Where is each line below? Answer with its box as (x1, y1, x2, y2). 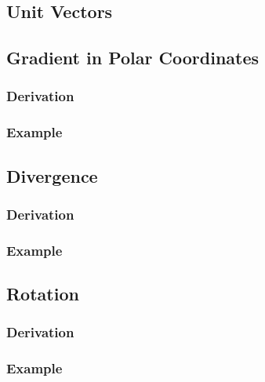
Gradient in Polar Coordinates (6, 45, 260, 70)
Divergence (6, 163, 98, 187)
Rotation (6, 282, 79, 306)
